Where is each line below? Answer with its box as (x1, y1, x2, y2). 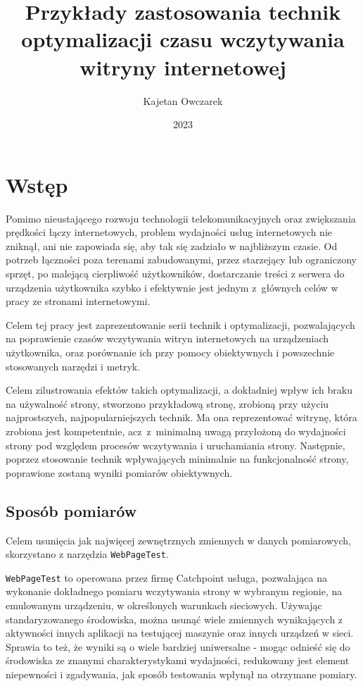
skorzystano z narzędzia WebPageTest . (6, 547, 169, 561)
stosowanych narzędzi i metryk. (6, 358, 141, 373)
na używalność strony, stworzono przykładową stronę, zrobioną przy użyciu (6, 396, 329, 411)
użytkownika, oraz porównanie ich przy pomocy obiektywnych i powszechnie (6, 344, 335, 359)
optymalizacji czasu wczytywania (21, 25, 345, 54)
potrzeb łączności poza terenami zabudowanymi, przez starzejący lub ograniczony (6, 252, 357, 267)
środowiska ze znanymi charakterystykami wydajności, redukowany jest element (6, 653, 350, 668)
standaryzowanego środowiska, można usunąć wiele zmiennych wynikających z (6, 611, 343, 626)
